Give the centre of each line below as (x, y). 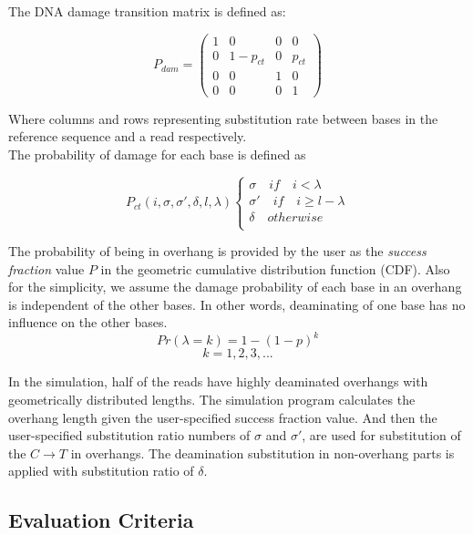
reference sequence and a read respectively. (128, 136)
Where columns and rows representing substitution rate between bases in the (223, 118)
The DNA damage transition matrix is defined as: (147, 11)
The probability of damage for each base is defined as (157, 154)
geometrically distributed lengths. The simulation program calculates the (212, 400)
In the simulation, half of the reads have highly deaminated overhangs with (218, 381)
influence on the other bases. (88, 322)
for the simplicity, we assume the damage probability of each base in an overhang (235, 287)
